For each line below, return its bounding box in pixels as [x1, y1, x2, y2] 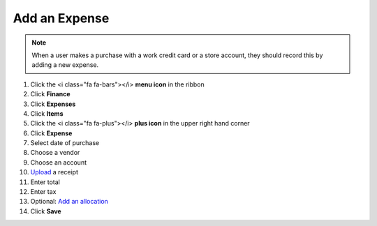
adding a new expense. [31, 61, 99, 69]
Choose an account [30, 158, 87, 167]
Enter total [30, 178, 61, 186]
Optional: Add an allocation [30, 197, 108, 206]
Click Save [30, 206, 62, 216]
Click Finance [30, 90, 71, 98]
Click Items [30, 109, 64, 118]
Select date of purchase [30, 139, 100, 147]
